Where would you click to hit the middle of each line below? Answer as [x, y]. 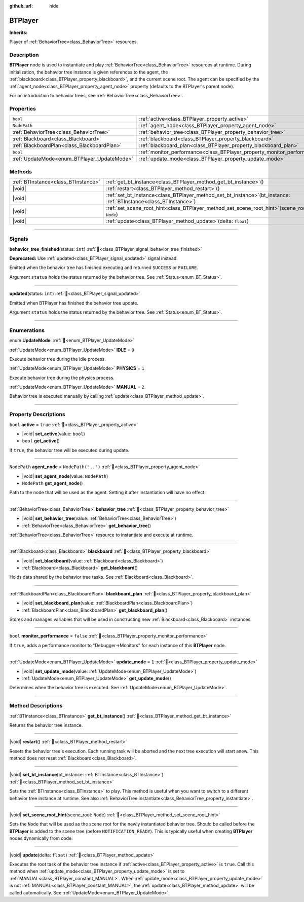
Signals [19, 239]
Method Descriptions [36, 706]
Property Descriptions [37, 415]
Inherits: [18, 32]
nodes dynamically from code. [41, 838]
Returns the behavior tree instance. [46, 725]
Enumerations [27, 330]
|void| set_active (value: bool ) [54, 434]
